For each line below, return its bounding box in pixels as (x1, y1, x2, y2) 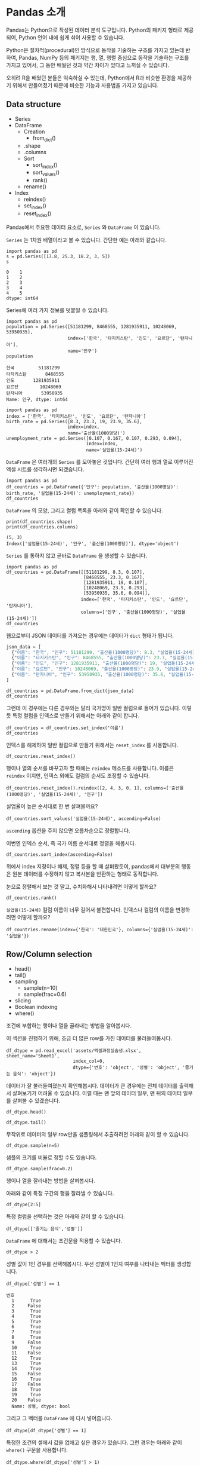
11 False (11, 1350, 42, 1356)
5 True (11, 1319, 42, 1325)
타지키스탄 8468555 (6, 371, 64, 377)
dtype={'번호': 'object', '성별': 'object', (72, 1065, 180, 1071)
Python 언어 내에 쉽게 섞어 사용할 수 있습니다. (18, 33, 125, 41)
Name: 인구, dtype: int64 (6, 396, 68, 402)
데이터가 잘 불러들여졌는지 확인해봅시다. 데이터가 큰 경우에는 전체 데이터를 (6, 1082, 178, 1089)
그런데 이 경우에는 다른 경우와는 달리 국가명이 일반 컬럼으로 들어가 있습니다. (6, 704, 181, 711)
